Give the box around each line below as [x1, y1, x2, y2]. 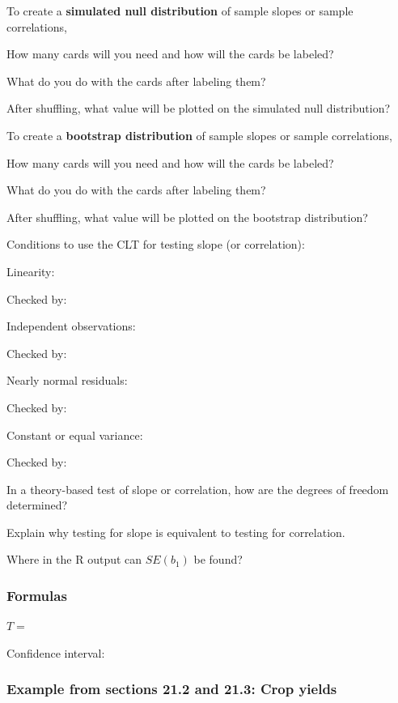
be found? [193, 551, 243, 568]
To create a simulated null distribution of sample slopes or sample [6, 2, 354, 19]
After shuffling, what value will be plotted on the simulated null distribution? [6, 100, 391, 117]
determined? [6, 496, 68, 513]
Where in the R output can [6, 551, 142, 568]
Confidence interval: [6, 644, 105, 661]
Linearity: [6, 262, 55, 279]
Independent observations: [6, 317, 136, 334]
